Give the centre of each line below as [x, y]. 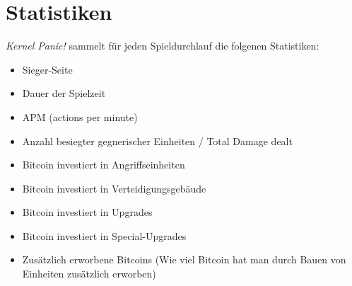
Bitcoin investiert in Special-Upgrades [104, 235]
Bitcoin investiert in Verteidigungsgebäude [114, 188]
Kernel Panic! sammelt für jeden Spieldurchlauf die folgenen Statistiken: [163, 46]
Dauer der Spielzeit [64, 93]
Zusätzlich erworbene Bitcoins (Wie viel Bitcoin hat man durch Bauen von [184, 259]
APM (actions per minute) [80, 116]
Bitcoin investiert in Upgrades [87, 212]
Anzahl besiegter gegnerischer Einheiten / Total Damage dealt [157, 141]
